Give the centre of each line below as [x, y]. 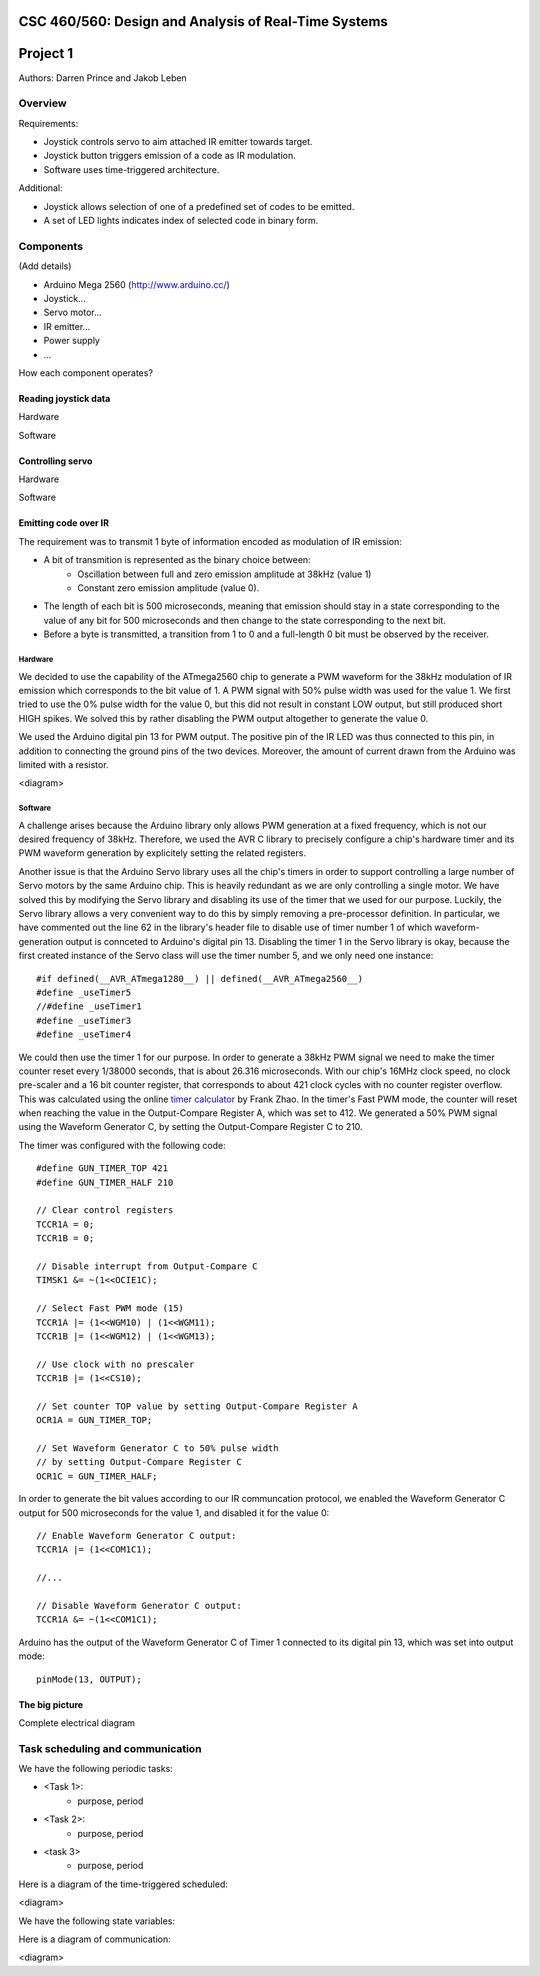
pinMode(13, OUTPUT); [89, 1679]
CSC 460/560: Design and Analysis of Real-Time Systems [203, 21]
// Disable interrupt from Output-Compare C [147, 1266]
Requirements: [48, 123]
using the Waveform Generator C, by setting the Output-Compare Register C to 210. [191, 1127]
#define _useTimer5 [84, 992]
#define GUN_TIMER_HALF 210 [105, 1182]
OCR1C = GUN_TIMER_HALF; [97, 1476]
